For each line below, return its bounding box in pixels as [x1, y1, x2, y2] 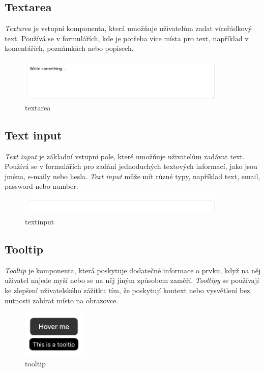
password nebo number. [5, 181, 78, 191]
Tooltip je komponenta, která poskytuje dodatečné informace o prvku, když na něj [5, 265, 261, 275]
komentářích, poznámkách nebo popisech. [5, 43, 134, 53]
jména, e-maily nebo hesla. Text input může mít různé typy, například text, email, [5, 170, 260, 181]
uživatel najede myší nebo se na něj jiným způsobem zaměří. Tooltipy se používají [5, 275, 259, 285]
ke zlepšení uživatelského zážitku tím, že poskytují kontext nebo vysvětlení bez [5, 284, 250, 295]
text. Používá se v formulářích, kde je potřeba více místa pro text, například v [5, 33, 249, 43]
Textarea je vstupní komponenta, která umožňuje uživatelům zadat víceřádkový [5, 23, 252, 34]
